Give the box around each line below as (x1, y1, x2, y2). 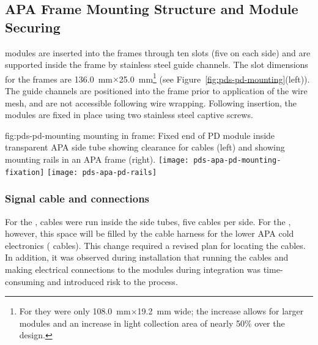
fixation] (5, 168, 45, 177)
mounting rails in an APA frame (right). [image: (5, 153, 189, 165)
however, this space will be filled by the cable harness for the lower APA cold (5, 227, 294, 240)
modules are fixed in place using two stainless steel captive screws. (5, 108, 253, 121)
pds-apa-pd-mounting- (193, 156, 281, 165)
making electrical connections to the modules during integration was (5, 262, 261, 275)
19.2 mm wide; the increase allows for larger (137, 305, 304, 317)
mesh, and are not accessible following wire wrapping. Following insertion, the (5, 96, 297, 109)
